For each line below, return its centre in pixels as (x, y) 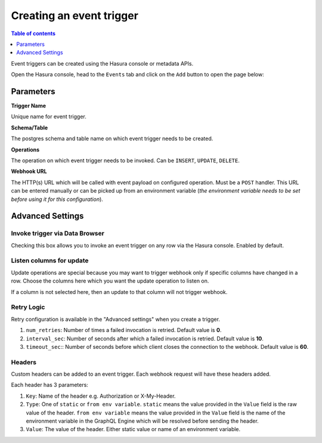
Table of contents (33, 33)
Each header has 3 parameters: (50, 385)
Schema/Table (30, 128)
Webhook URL (29, 171)
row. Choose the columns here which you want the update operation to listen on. (110, 281)
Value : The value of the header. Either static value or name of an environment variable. (133, 429)
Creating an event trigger (75, 16)
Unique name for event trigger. (49, 117)
